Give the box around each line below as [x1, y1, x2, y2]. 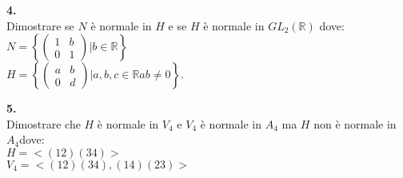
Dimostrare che [6, 115, 81, 132]
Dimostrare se [6, 17, 74, 34]
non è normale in [313, 115, 397, 132]
